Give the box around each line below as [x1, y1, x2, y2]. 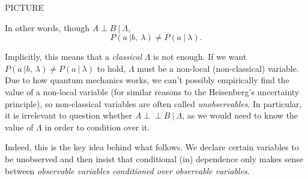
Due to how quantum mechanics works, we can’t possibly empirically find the [5, 74, 289, 86]
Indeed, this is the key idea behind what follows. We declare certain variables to [5, 141, 299, 153]
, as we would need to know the [182, 109, 298, 122]
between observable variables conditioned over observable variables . [5, 164, 250, 177]
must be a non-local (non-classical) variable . [137, 62, 299, 74]
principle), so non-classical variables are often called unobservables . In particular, [5, 97, 302, 110]
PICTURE [5, 1, 44, 13]
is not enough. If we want [153, 50, 247, 63]
